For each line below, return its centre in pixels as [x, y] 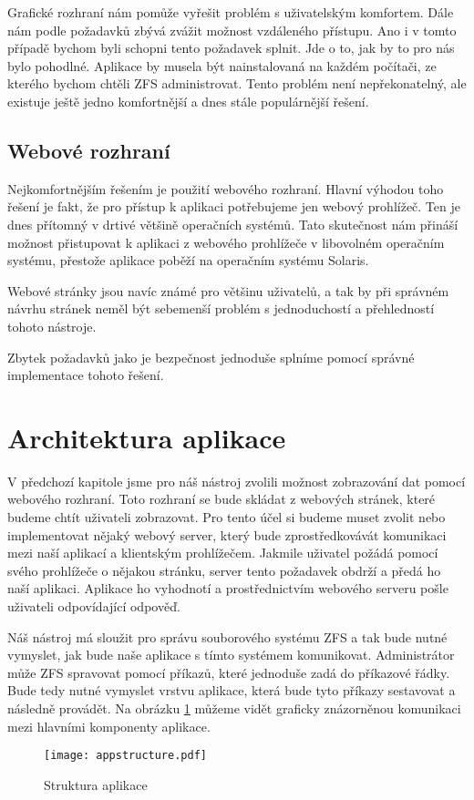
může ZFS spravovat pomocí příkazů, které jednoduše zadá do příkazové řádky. [229, 672]
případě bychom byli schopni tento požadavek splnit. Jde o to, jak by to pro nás [231, 48]
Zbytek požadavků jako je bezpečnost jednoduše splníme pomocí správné [211, 357]
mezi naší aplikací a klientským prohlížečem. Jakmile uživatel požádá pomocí [223, 553]
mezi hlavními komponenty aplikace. [109, 726]
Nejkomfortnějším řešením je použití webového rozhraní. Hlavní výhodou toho [226, 188]
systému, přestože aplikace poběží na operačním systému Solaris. [188, 260]
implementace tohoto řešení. [86, 375]
